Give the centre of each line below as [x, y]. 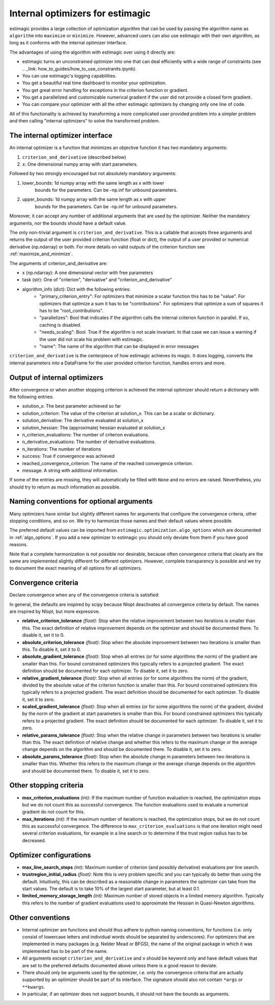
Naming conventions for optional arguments [81, 501]
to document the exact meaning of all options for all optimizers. [76, 568]
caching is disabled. [60, 325]
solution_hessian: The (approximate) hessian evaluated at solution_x [94, 427]
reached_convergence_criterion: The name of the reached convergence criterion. [108, 463]
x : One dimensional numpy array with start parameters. [80, 164]
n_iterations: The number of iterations [62, 449]
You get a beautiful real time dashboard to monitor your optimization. [94, 83]
